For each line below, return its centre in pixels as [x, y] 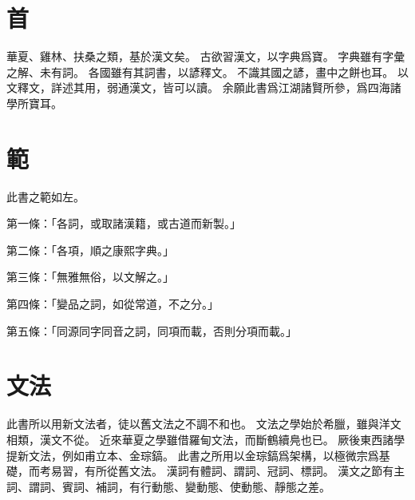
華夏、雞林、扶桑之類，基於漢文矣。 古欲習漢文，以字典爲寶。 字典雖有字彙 [206, 56]
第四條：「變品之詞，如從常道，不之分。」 [113, 304]
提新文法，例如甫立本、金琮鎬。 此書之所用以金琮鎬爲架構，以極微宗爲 [193, 455]
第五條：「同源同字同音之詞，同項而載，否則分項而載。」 [152, 330]
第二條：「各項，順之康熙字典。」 [90, 250]
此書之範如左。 [45, 196]
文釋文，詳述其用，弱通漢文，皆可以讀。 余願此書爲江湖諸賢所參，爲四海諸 [204, 87]
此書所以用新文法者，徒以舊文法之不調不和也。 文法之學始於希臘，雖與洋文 [204, 424]
